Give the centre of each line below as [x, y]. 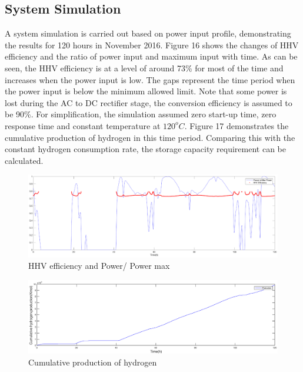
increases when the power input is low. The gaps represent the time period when [150, 79]
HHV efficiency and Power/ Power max [99, 266]
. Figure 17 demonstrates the [237, 125]
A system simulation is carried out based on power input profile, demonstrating [148, 33]
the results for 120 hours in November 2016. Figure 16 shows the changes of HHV [152, 45]
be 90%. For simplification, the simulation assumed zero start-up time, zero [141, 114]
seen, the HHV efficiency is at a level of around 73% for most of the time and [144, 68]
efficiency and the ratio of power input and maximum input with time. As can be [151, 56]
